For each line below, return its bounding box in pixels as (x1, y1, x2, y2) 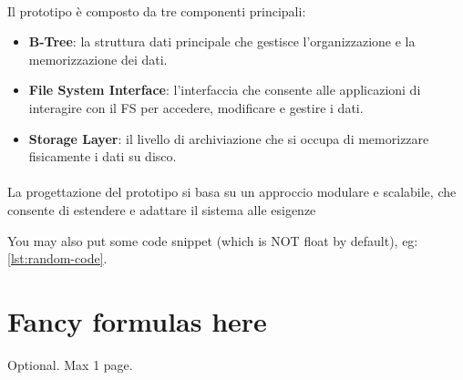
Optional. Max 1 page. (7, 354, 133, 374)
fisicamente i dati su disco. (28, 147, 177, 166)
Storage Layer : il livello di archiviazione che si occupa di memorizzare (28, 128, 429, 148)
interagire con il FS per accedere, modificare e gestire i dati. (28, 98, 364, 117)
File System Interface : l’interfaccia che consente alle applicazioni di (28, 80, 421, 99)
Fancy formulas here (7, 302, 267, 339)
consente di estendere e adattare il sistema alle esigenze (7, 200, 316, 219)
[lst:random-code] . (7, 249, 108, 268)
